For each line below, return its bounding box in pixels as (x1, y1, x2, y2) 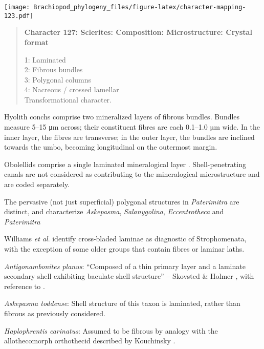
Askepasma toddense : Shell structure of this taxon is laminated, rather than (4, 298, 240, 309)
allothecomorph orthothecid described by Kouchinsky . (4, 335, 175, 346)
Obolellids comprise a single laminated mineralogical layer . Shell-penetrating (4, 158, 246, 169)
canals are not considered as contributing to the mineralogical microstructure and (4, 169, 260, 179)
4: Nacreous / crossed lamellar (24, 84, 119, 95)
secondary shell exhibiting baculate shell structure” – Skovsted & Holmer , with (4, 271, 254, 281)
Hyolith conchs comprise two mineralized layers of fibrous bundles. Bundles (4, 111, 240, 122)
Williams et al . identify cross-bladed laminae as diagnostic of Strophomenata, (4, 233, 247, 244)
